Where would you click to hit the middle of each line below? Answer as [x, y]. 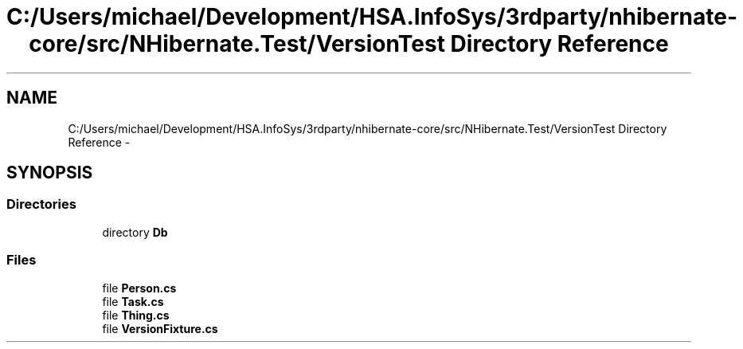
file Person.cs [139, 288]
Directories [41, 204]
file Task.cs [133, 301]
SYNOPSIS [50, 173]
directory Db [135, 232]
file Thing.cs [136, 315]
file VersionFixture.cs [160, 328]
